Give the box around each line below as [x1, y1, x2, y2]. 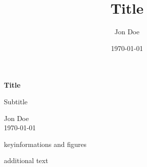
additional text [4, 155, 48, 166]
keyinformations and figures [4, 139, 87, 149]
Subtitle [4, 96, 28, 106]
